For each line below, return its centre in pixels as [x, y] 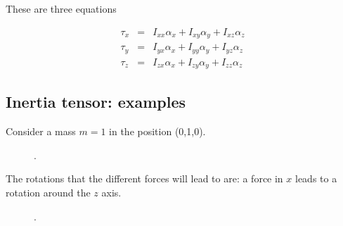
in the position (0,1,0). [157, 131]
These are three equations [61, 8]
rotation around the [48, 193]
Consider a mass [41, 131]
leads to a [316, 178]
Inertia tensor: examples [96, 102]
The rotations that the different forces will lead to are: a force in [144, 178]
